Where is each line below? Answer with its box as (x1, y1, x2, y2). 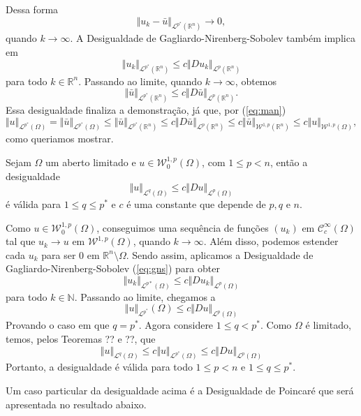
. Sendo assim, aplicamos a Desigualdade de (126, 247, 314, 262)
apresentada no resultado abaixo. (6, 396, 147, 411)
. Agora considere (138, 318, 214, 332)
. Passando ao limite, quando (78, 73, 202, 88)
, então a (270, 155, 308, 169)
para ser (41, 247, 76, 262)
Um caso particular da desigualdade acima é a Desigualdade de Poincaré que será (6, 382, 354, 397)
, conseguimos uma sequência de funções (96, 220, 269, 235)
